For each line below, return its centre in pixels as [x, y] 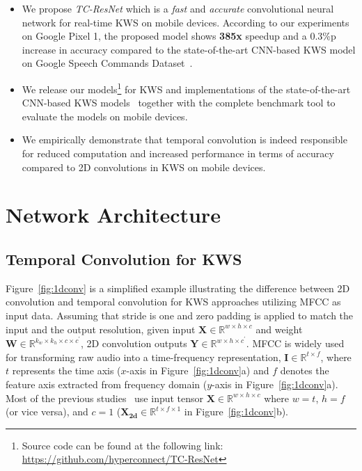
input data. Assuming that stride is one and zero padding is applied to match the [180, 315]
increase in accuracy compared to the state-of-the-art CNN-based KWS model [189, 49]
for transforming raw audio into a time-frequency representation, [143, 357]
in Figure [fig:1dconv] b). [236, 412]
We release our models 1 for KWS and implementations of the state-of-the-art [186, 88]
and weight [279, 329]
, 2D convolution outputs [134, 343]
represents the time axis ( [66, 370]
